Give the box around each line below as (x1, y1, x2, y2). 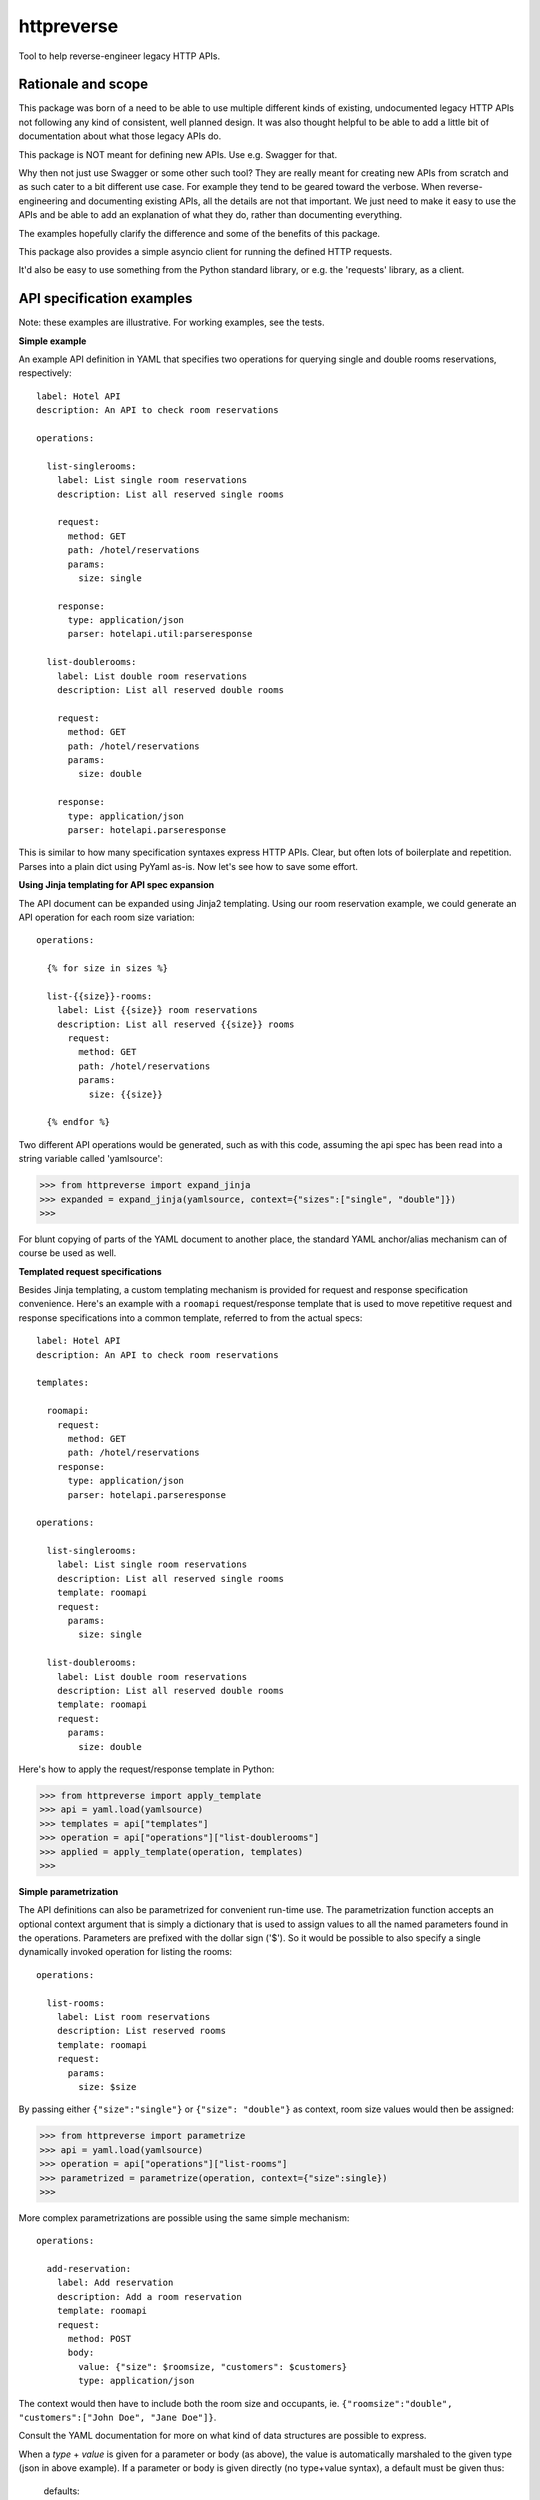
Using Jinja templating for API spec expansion (18, 879, 215, 891)
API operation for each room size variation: (18, 911, 195, 923)
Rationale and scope (18, 76, 149, 93)
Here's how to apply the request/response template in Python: (18, 1763, 275, 1775)
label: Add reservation (56, 2277, 174, 2289)
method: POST (67, 2333, 132, 2344)
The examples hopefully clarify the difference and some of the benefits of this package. (18, 227, 380, 239)
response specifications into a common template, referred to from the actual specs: (18, 1311, 363, 1324)
